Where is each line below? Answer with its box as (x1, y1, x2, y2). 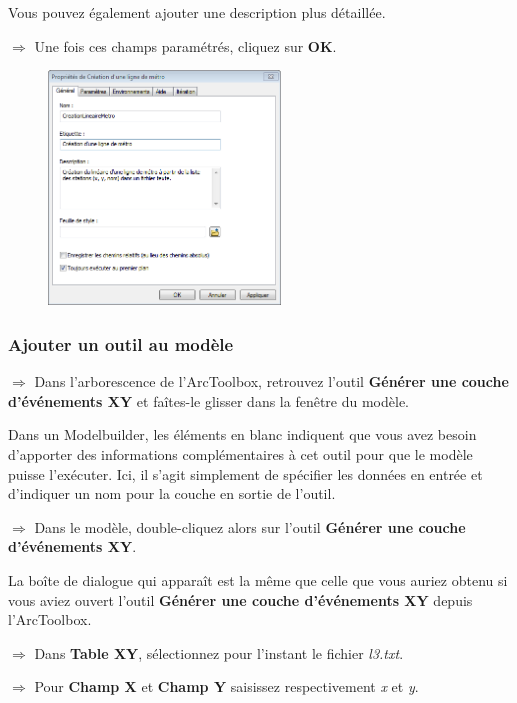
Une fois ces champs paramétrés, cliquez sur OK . (34, 35, 337, 56)
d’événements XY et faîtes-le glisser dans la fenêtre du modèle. (8, 390, 409, 411)
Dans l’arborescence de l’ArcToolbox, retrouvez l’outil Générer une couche (34, 371, 509, 392)
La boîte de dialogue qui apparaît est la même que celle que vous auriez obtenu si (8, 569, 508, 590)
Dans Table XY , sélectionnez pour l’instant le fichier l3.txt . (34, 642, 404, 663)
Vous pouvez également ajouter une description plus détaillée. (8, 2, 386, 22)
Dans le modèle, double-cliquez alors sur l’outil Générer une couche (34, 516, 466, 537)
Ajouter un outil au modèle (8, 331, 234, 356)
